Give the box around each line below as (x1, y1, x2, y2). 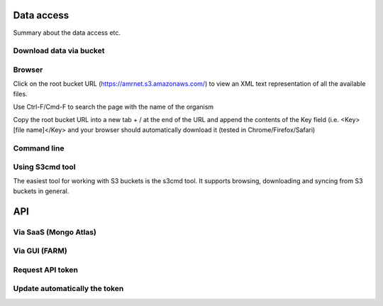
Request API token (13, 265, 78, 275)
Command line (13, 143, 65, 153)
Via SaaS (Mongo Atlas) (13, 227, 97, 237)
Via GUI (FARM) (13, 246, 67, 256)
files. (13, 89, 28, 98)
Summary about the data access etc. (13, 28, 121, 37)
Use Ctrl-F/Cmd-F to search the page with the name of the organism (13, 103, 214, 111)
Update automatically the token (13, 284, 124, 294)
